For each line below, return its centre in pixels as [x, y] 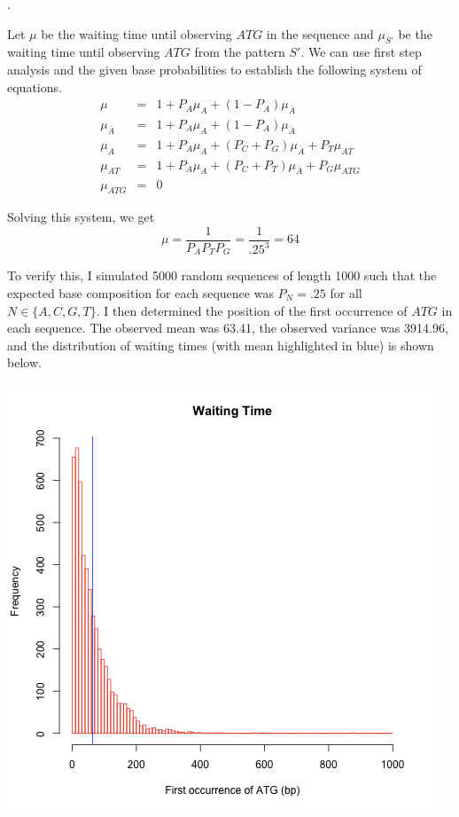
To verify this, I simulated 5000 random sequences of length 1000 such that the [222, 275]
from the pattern [240, 52]
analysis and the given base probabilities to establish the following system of [214, 69]
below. [24, 362]
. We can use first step [361, 52]
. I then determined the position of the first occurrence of [252, 310]
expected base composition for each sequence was [140, 293]
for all [346, 293]
